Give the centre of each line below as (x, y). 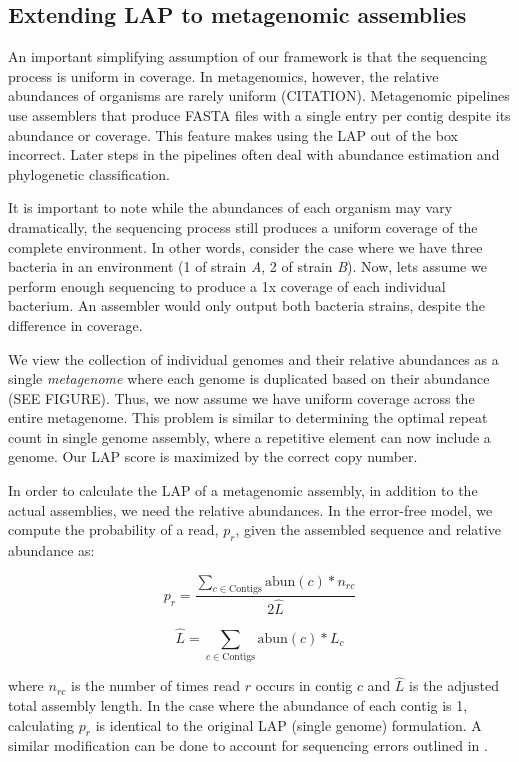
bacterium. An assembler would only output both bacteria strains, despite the (246, 305)
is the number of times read (155, 685)
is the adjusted (454, 685)
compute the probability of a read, (113, 529)
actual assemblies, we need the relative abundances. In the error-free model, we (250, 509)
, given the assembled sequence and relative (368, 529)
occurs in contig (304, 685)
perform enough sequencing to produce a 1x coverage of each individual (227, 285)
